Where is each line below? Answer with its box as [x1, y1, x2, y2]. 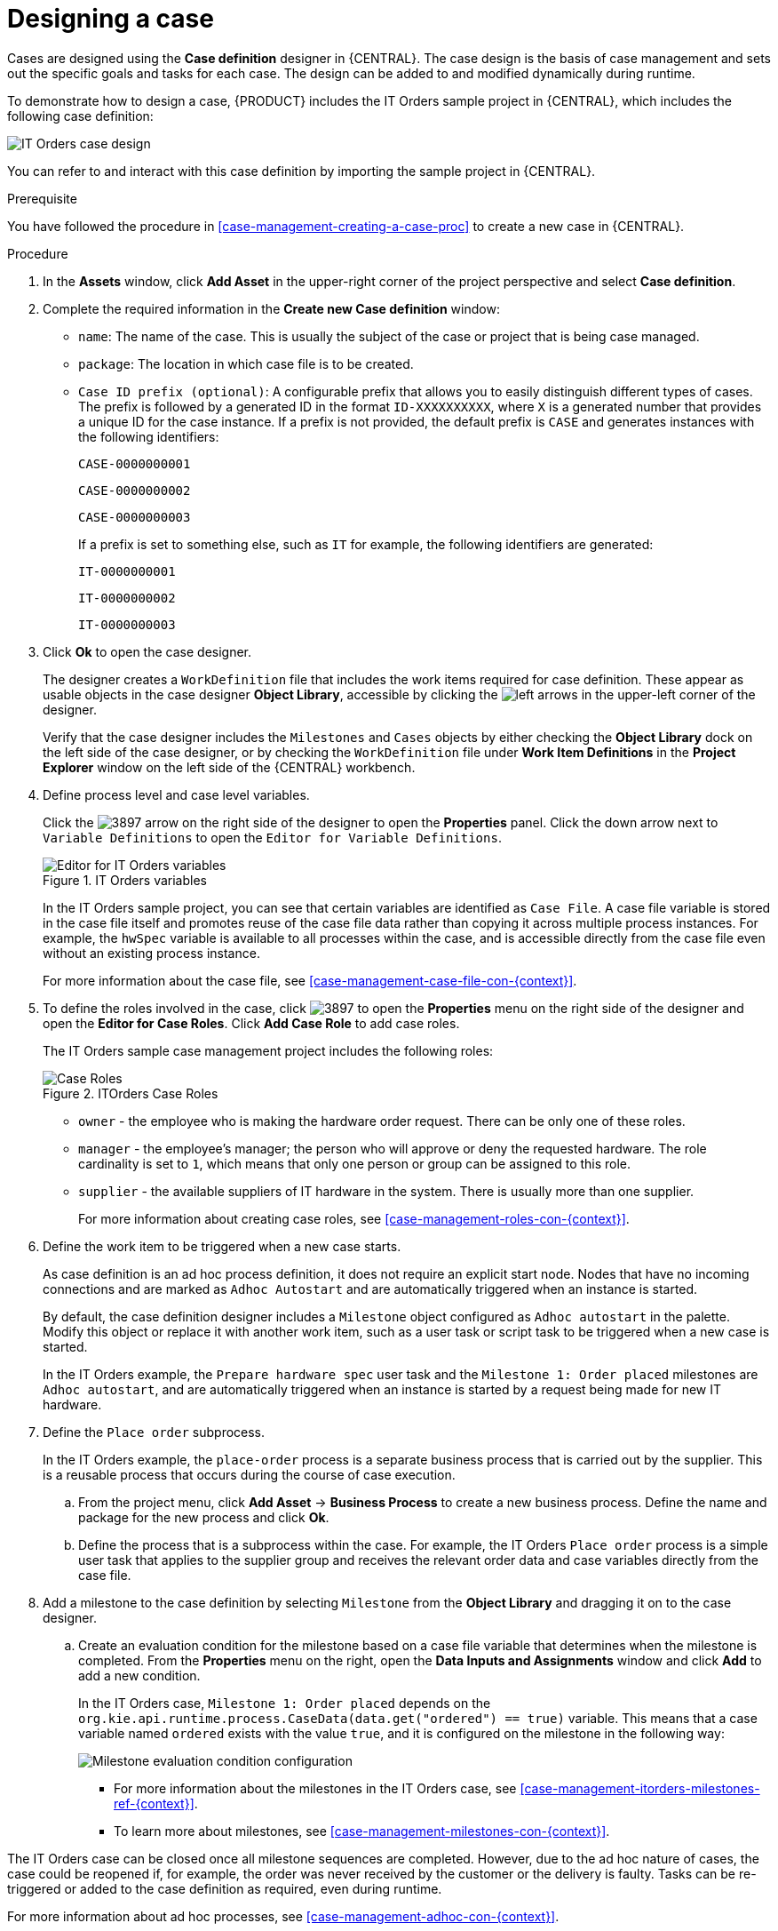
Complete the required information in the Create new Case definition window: [43, 300, 500, 316]
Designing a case [7, 4, 214, 34]
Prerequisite [7, 190, 77, 206]
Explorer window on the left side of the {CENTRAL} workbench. [43, 759, 416, 775]
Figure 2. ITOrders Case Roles [43, 1085, 218, 1101]
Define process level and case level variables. [43, 786, 310, 802]
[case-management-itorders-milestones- [520, 1780, 760, 1796]
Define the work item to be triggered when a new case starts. [43, 1238, 401, 1254]
